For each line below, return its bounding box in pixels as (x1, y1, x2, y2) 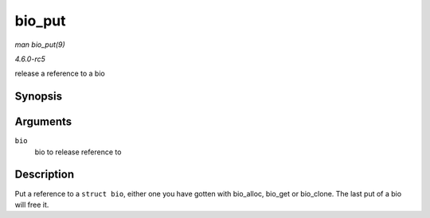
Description (14, 168, 75, 181)
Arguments (14, 115, 72, 129)
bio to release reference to (34, 147, 122, 157)
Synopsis (14, 90, 63, 103)
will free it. (14, 200, 49, 209)
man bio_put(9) (14, 40, 65, 49)
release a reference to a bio (14, 68, 105, 79)
